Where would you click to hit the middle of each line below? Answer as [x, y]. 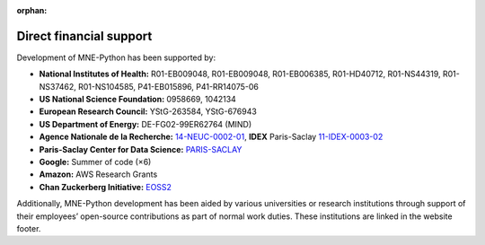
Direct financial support [84, 36]
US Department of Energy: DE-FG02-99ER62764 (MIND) [145, 124]
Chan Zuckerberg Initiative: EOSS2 [106, 187]
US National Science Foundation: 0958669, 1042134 [138, 100]
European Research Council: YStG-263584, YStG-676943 [148, 111]
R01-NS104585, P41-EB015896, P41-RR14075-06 [168, 86]
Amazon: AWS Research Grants [98, 174]
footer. [29, 228]
